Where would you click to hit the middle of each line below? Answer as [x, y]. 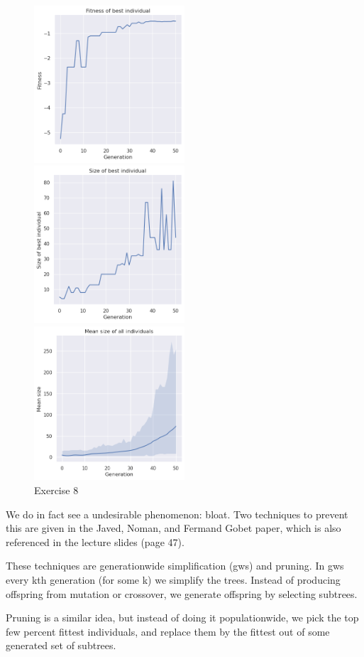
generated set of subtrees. [61, 645]
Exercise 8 [56, 490]
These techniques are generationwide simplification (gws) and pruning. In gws [175, 566]
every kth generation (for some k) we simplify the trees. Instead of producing [173, 579]
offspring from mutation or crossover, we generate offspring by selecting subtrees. [182, 593]
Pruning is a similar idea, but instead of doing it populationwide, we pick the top [182, 618]
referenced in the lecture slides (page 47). [95, 541]
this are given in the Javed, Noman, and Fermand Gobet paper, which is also [173, 528]
